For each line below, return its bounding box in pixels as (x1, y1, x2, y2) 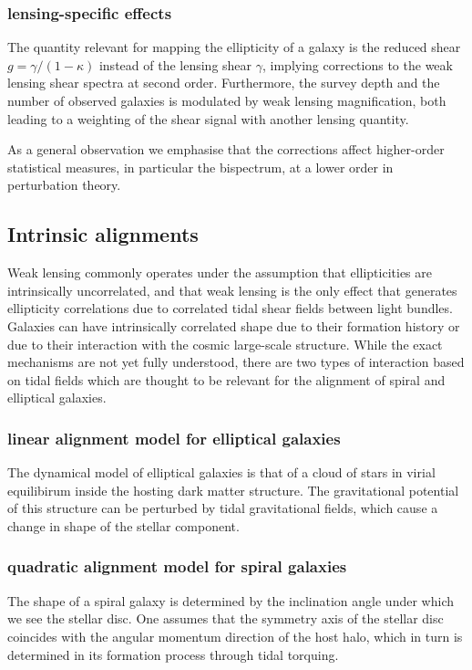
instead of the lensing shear (98, 55, 252, 74)
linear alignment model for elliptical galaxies (7, 426, 341, 449)
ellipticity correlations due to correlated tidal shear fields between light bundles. (7, 298, 453, 318)
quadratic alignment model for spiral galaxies (7, 555, 347, 578)
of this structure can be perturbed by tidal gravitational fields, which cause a (7, 498, 438, 518)
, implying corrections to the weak (262, 55, 453, 74)
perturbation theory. (7, 175, 121, 194)
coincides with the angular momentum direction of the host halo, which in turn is (7, 626, 463, 645)
